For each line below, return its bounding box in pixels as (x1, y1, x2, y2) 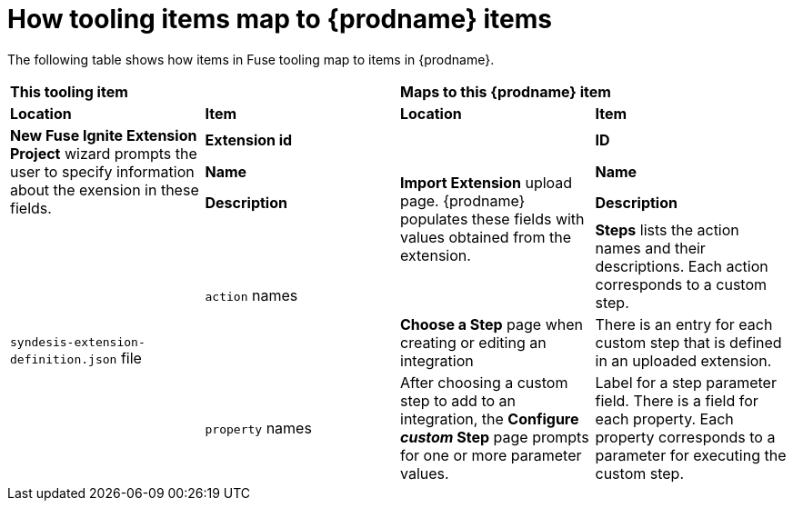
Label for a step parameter (595, 373, 777, 392)
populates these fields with (400, 209, 585, 228)
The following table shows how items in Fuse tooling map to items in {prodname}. (7, 51, 495, 67)
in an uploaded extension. (595, 351, 772, 370)
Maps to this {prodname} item (400, 82, 611, 101)
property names (205, 418, 312, 437)
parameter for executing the (595, 445, 787, 464)
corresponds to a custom (595, 274, 768, 294)
